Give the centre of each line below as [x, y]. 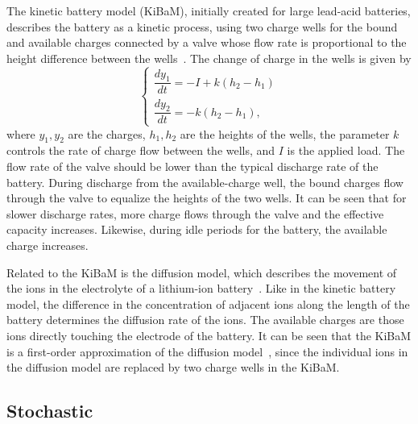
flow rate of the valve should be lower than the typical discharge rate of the [192, 166]
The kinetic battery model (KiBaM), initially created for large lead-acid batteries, [209, 10]
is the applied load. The [346, 150]
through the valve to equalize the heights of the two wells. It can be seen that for [207, 198]
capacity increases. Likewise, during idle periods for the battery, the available [197, 229]
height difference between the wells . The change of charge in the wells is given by [209, 58]
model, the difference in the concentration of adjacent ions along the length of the [208, 303]
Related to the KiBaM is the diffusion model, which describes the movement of [202, 272]
